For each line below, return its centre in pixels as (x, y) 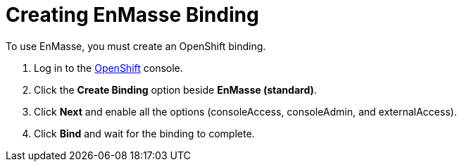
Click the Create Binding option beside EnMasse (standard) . (175, 89)
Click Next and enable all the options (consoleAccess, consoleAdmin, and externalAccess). (245, 111)
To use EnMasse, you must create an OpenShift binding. (136, 46)
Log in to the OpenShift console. (108, 68)
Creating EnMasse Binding (132, 15)
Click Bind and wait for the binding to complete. (144, 133)
